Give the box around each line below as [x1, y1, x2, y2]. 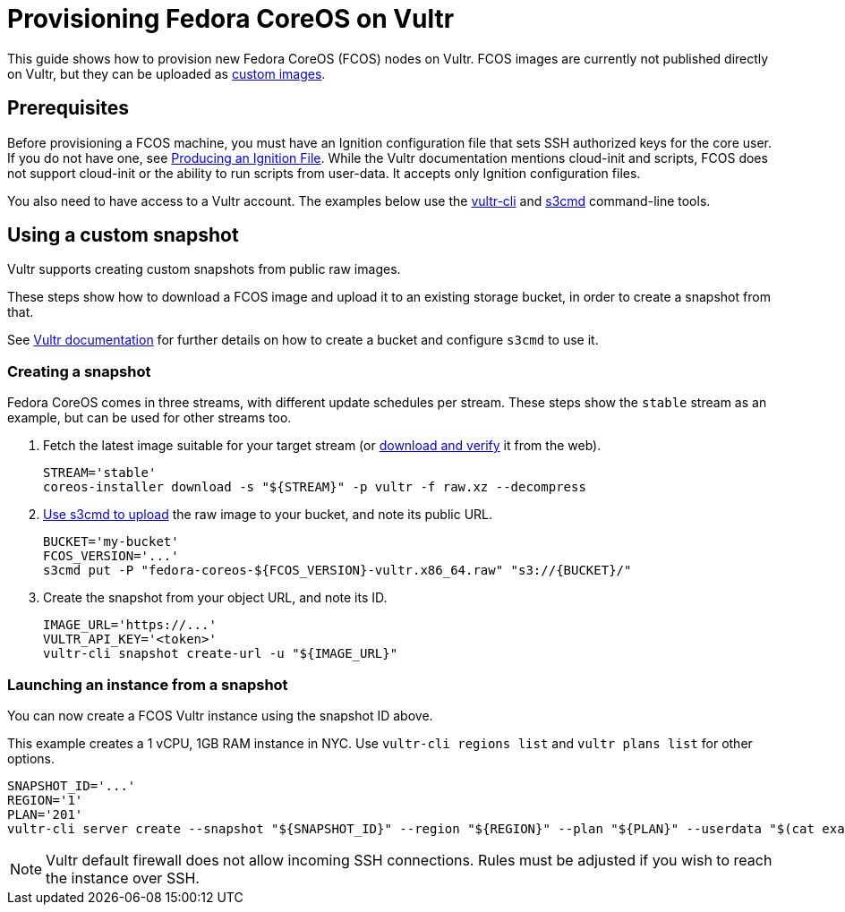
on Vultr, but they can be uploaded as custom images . [7, 65, 326, 81]
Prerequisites [7, 97, 129, 120]
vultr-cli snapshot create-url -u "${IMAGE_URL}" [43, 646, 398, 661]
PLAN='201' [7, 806, 83, 822]
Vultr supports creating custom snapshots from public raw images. [7, 261, 401, 277]
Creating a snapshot [7, 362, 151, 380]
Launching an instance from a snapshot [7, 675, 288, 694]
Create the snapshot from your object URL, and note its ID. [43, 590, 388, 606]
